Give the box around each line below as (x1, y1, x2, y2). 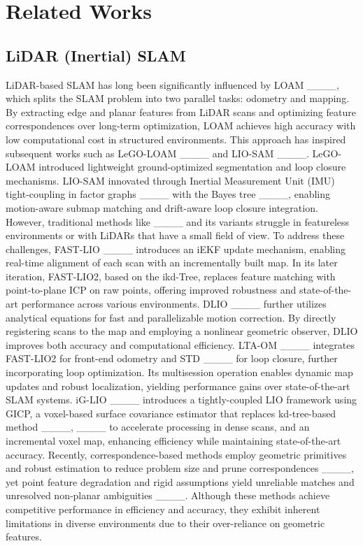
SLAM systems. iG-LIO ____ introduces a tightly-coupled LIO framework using (6, 392, 357, 407)
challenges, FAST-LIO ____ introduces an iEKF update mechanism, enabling (6, 241, 346, 256)
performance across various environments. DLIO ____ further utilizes (21, 296, 327, 311)
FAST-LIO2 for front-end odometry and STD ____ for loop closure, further (6, 351, 338, 366)
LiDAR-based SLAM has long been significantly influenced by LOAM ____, (6, 77, 339, 92)
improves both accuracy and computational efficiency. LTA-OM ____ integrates (6, 337, 355, 352)
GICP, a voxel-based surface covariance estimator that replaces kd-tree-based (6, 405, 336, 420)
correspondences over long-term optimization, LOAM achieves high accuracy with (6, 118, 356, 133)
